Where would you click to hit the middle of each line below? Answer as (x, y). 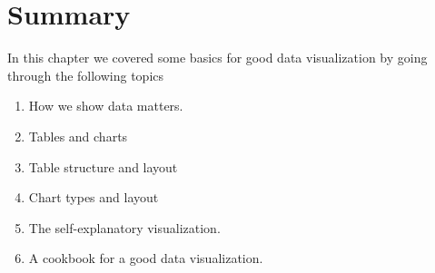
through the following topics (86, 75)
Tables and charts (78, 136)
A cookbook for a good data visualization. (146, 258)
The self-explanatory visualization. (124, 227)
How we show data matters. (106, 106)
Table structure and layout (103, 166)
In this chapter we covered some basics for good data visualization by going (217, 58)
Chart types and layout (94, 197)
